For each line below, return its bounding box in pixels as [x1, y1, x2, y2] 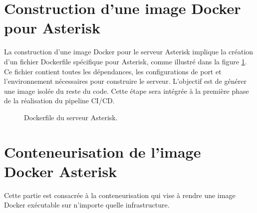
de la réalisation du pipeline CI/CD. [4, 95, 115, 106]
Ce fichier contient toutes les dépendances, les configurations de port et [4, 66, 222, 76]
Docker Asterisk [4, 161, 117, 181]
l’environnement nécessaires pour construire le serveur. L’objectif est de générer [4, 76, 247, 86]
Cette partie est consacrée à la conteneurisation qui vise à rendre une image [4, 190, 236, 200]
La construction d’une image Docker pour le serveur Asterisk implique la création [4, 46, 254, 57]
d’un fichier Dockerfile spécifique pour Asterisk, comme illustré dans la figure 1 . [4, 56, 247, 66]
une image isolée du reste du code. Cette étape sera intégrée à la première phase [4, 85, 249, 96]
